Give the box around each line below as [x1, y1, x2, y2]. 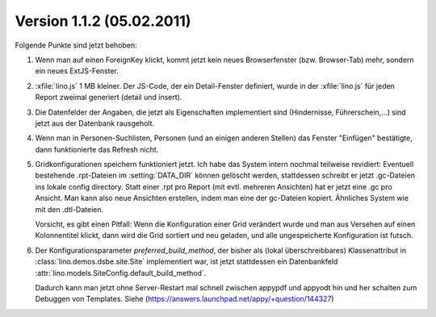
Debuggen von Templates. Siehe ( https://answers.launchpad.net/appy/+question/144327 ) [35, 294, 334, 304]
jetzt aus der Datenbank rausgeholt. [35, 118, 155, 128]
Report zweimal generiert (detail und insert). [35, 93, 182, 102]
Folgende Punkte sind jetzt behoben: [15, 40, 137, 50]
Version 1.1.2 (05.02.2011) [15, 12, 191, 30]
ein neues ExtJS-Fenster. [35, 66, 119, 76]
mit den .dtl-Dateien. [35, 204, 104, 214]
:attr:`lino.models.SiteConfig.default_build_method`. [35, 268, 207, 277]
